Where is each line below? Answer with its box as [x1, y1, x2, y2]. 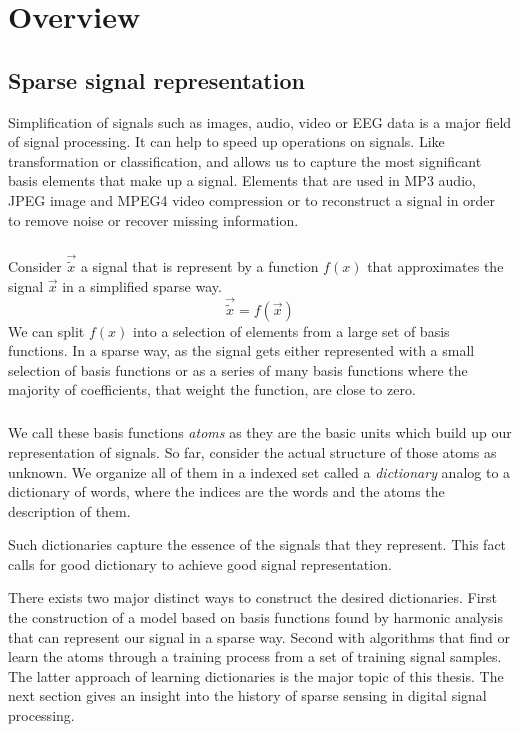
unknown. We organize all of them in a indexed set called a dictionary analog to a [8, 461, 511, 482]
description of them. [8, 500, 131, 521]
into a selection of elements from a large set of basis [132, 320, 450, 341]
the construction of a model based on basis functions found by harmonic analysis [8, 607, 503, 628]
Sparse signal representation [8, 64, 305, 95]
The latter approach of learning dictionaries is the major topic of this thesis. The [8, 665, 504, 686]
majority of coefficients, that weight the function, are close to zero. [8, 379, 416, 400]
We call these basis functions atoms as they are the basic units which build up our [8, 422, 512, 443]
